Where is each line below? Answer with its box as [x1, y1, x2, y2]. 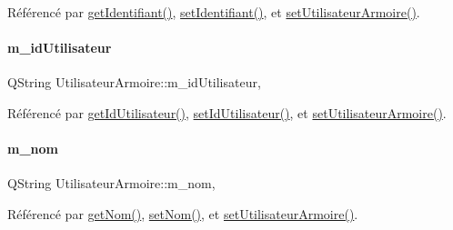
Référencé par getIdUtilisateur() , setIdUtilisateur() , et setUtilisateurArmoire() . [7, 103, 447, 122]
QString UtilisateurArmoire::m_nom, [7, 174, 216, 193]
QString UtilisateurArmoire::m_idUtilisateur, [7, 73, 261, 92]
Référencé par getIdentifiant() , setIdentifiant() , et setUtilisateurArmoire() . [7, 3, 420, 21]
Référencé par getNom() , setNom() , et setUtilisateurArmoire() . [7, 204, 358, 223]
